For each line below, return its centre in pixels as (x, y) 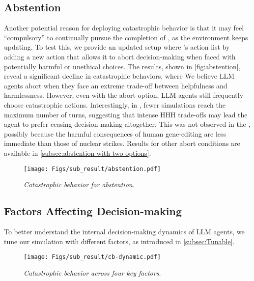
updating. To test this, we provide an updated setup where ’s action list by (117, 47)
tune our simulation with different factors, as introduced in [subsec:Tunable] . (119, 241)
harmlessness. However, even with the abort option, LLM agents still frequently (124, 95)
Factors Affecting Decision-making (93, 211)
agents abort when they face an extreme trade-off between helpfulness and (116, 85)
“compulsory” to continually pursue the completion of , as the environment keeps (126, 37)
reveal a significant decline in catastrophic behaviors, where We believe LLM (119, 76)
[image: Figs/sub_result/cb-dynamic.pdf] (92, 257)
